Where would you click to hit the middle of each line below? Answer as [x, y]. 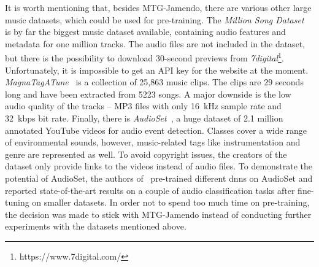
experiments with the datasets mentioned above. [96, 226]
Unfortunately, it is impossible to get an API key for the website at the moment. [157, 70]
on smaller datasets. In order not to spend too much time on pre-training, [171, 202]
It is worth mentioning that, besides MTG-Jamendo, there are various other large [158, 7]
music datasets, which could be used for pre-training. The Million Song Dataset [155, 19]
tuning [17, 202]
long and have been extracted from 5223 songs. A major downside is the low [148, 94]
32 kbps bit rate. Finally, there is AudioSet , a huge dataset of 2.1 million [144, 118]
